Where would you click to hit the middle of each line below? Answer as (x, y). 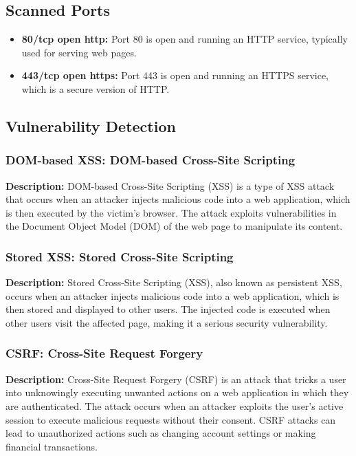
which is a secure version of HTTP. (96, 88)
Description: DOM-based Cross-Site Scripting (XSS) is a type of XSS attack (170, 185)
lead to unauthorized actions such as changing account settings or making (161, 433)
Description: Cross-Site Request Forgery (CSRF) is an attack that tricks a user (176, 379)
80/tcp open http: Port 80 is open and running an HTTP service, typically (185, 39)
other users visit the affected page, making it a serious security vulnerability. (167, 322)
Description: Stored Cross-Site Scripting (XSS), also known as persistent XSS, (174, 282)
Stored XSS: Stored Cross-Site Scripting (120, 256)
